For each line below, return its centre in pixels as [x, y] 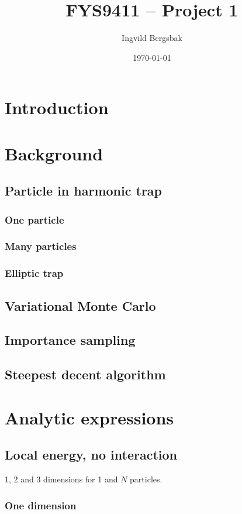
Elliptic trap [34, 273]
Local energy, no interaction [91, 455]
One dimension [41, 505]
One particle [34, 219]
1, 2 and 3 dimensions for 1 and [61, 479]
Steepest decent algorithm [85, 374]
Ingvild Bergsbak [152, 38]
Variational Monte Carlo [80, 305]
